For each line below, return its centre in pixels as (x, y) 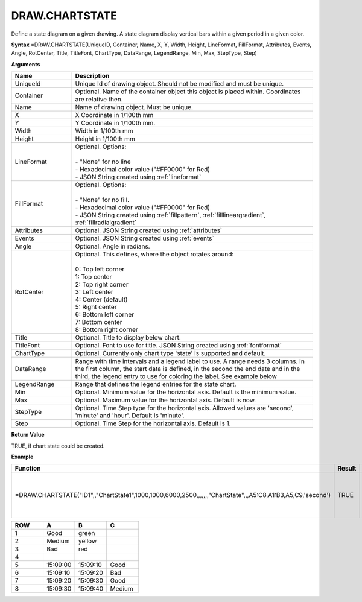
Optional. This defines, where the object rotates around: (154, 255)
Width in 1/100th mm (104, 131)
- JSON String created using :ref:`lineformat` (138, 177)
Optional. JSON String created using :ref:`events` (144, 238)
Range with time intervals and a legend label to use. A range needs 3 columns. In (190, 361)
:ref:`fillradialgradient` (106, 223)
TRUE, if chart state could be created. (58, 446)
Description (92, 76)
